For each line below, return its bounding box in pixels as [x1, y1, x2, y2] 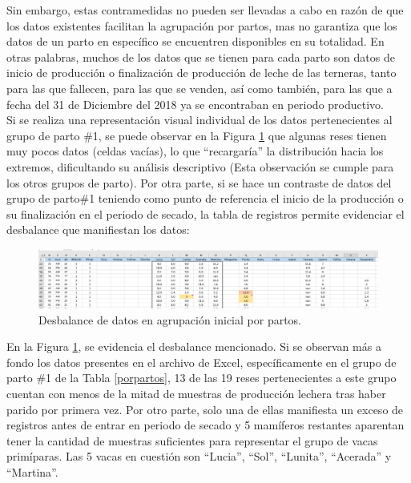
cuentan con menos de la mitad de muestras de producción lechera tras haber [6, 384, 386, 401]
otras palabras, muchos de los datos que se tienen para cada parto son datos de [6, 48, 395, 65]
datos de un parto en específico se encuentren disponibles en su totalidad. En [6, 33, 385, 50]
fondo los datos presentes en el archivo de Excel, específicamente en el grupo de [6, 353, 397, 370]
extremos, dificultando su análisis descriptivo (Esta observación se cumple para [6, 158, 394, 175]
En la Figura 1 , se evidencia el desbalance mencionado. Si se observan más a [6, 338, 381, 355]
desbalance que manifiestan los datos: [6, 221, 190, 238]
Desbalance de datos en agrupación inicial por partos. [38, 311, 302, 328]
